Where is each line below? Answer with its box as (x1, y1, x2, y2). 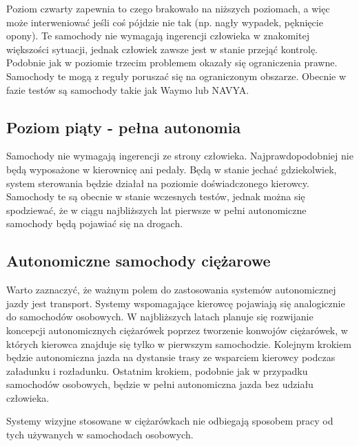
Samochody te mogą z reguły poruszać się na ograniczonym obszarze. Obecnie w (6, 68, 347, 83)
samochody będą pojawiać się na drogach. (6, 216, 183, 231)
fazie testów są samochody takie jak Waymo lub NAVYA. (6, 82, 249, 97)
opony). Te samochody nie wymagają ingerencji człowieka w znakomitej (6, 28, 309, 43)
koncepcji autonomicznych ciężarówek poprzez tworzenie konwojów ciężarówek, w (6, 322, 348, 337)
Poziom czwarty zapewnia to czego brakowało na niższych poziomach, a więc (6, 1, 330, 15)
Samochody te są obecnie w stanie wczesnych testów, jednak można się (6, 189, 305, 204)
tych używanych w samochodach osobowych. (6, 427, 194, 442)
